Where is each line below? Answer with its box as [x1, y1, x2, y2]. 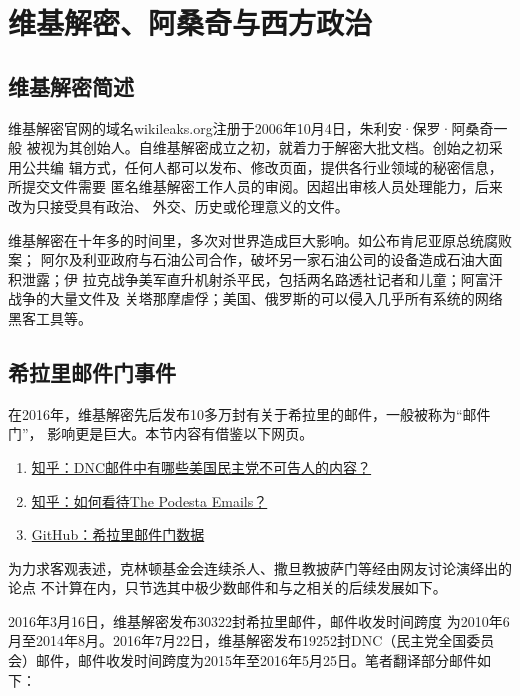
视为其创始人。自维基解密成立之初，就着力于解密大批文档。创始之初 [40, 137, 489, 158]
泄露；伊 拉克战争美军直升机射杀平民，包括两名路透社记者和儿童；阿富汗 [21, 268, 503, 289]
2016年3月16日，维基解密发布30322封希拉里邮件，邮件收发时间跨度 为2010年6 [8, 610, 510, 631]
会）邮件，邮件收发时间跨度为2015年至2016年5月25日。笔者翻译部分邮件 [8, 650, 477, 671]
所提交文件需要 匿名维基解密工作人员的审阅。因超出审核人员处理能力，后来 [8, 176, 503, 197]
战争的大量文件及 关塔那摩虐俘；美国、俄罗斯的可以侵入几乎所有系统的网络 [8, 288, 503, 309]
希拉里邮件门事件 [8, 356, 176, 387]
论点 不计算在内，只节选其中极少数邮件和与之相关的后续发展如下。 [8, 577, 447, 598]
